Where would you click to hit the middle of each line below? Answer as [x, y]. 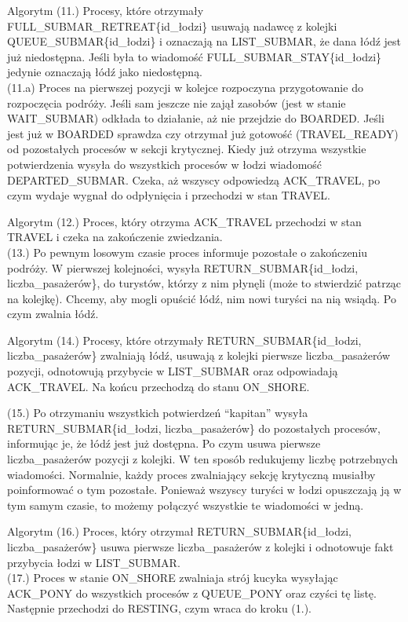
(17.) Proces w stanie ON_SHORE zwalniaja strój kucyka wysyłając [173, 578]
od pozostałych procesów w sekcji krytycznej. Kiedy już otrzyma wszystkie [187, 149]
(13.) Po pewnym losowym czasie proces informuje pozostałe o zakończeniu [188, 252]
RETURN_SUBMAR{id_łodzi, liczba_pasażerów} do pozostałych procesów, [194, 428]
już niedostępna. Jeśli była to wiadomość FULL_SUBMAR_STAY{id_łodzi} [195, 56]
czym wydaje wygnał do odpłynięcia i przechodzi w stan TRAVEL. [169, 195]
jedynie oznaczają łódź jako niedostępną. [105, 72]
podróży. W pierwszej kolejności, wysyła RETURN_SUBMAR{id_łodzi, [183, 267]
